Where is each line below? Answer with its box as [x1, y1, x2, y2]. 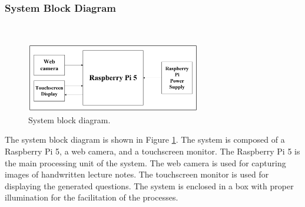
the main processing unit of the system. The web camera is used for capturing [5, 156, 286, 169]
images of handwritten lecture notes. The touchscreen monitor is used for [5, 168, 269, 180]
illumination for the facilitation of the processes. [5, 191, 178, 203]
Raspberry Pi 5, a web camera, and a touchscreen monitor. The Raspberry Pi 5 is [5, 145, 300, 157]
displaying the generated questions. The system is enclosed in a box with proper [5, 179, 294, 192]
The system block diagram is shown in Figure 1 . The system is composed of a [5, 133, 285, 146]
